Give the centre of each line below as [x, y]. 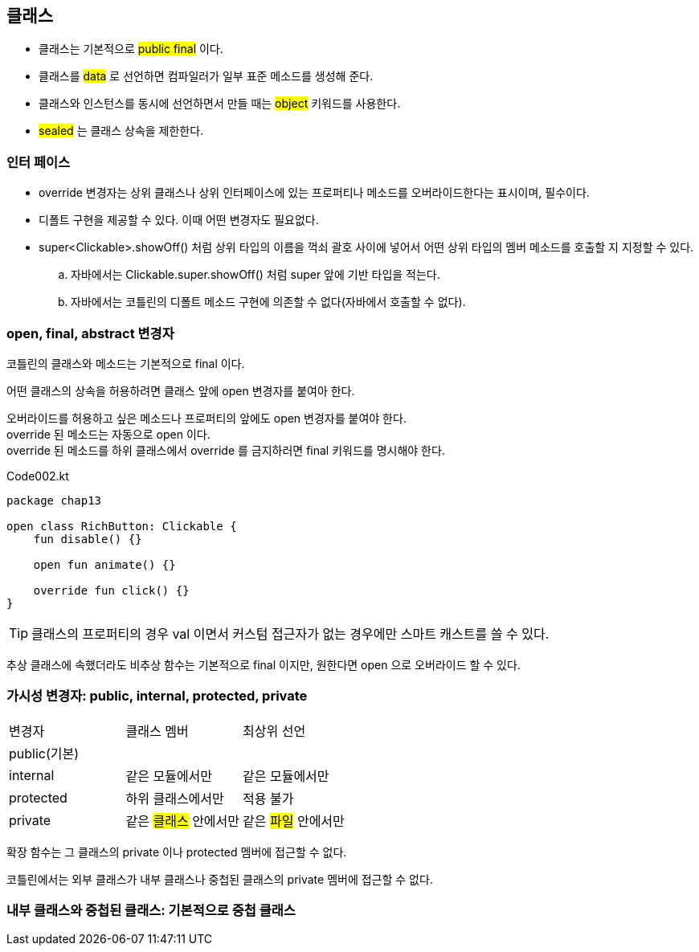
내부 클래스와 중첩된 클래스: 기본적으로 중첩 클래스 [151, 911]
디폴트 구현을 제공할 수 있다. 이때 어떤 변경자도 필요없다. [179, 220]
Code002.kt [38, 476]
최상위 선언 [274, 731]
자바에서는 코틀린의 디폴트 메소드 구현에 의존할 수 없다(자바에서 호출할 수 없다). [268, 302]
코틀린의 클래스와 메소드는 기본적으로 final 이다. [126, 363]
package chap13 [54, 500]
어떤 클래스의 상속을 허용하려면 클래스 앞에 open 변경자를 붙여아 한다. [181, 390]
